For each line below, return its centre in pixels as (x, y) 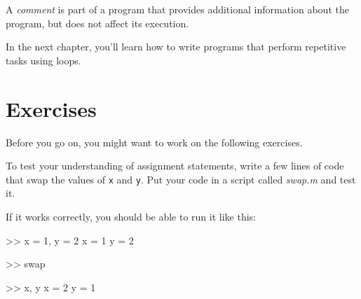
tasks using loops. (43, 60)
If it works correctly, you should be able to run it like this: (131, 216)
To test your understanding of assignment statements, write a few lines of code (175, 166)
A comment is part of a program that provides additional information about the (177, 9)
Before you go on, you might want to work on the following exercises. (154, 142)
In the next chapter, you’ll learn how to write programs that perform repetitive (176, 47)
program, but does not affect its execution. (97, 23)
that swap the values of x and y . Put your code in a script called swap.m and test (181, 179)
